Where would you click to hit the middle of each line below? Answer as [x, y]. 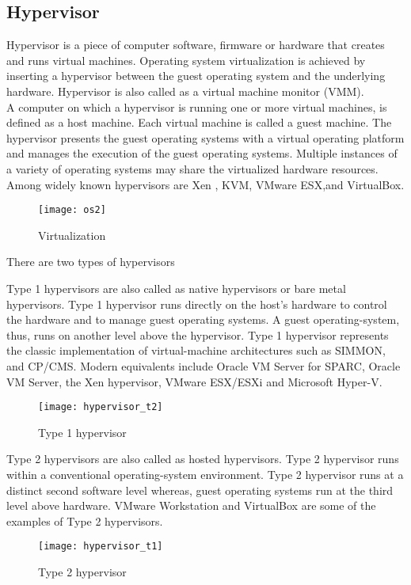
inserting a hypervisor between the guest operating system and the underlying [196, 76]
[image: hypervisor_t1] [101, 547]
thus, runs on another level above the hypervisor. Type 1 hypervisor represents [198, 334]
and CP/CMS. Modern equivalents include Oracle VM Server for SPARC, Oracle [204, 365]
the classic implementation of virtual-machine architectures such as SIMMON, [196, 350]
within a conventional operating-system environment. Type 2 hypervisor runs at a [205, 474]
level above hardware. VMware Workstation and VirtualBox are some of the [191, 505]
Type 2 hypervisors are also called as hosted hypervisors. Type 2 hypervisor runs [203, 459]
